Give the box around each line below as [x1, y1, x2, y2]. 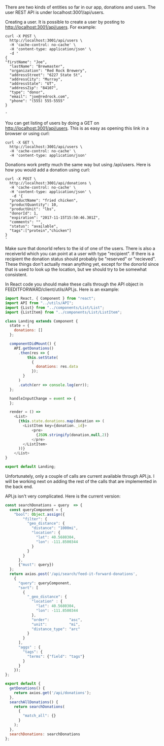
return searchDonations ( [14, 704, 65, 709]
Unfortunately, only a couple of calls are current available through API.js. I [5, 473, 155, 479]
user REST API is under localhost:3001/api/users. [5, 9, 105, 15]
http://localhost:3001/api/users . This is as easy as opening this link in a [5, 125, 149, 131]
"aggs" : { [18, 645, 41, 650]
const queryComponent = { [9, 507, 63, 512]
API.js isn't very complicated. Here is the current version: [5, 493, 121, 499]
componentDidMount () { [9, 341, 56, 346]
